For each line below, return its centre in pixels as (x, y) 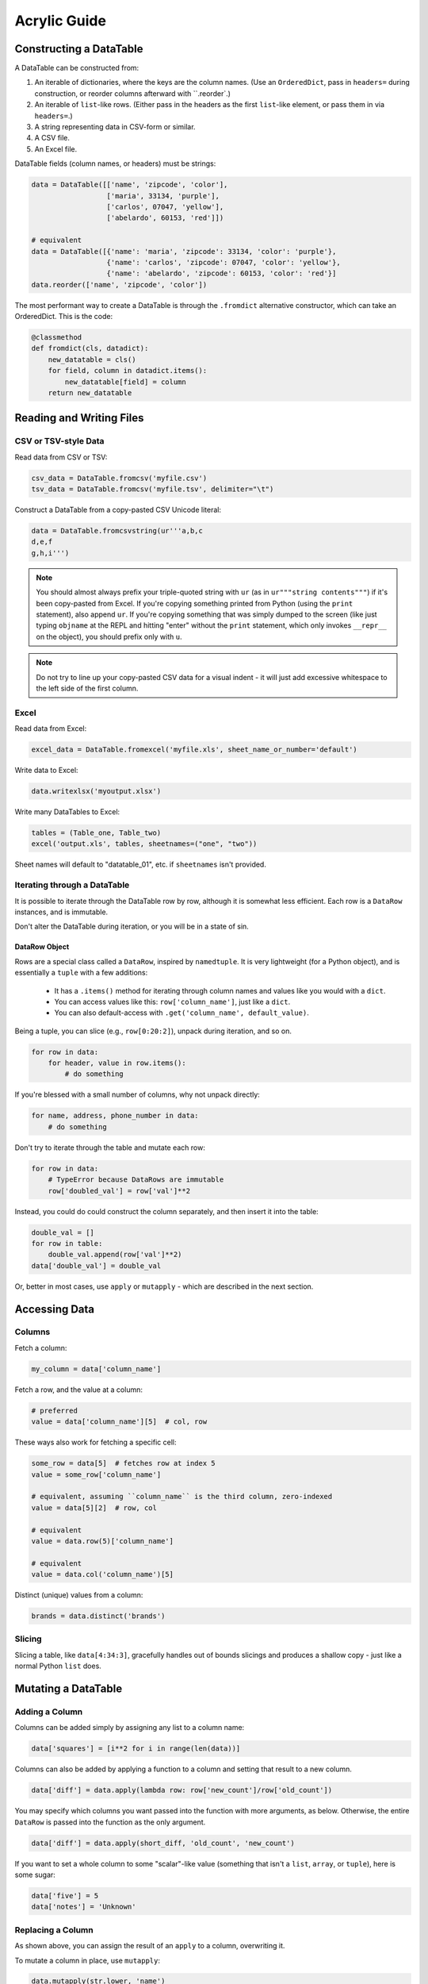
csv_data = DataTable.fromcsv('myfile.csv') (119, 478)
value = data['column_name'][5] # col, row (119, 1422)
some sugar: (35, 1874)
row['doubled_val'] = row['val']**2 (119, 1191)
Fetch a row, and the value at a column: (78, 1390)
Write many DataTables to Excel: (67, 812)
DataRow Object (42, 947)
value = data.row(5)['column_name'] (103, 1541)
